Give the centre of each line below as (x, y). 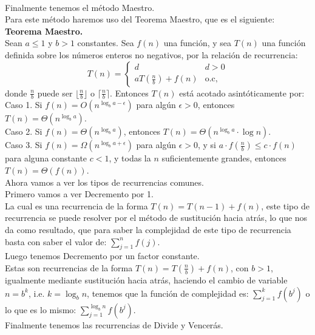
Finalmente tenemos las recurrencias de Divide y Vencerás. (114, 324)
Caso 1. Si (24, 105)
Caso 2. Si (24, 131)
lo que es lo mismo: (41, 309)
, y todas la (130, 158)
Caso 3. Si (24, 145)
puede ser (55, 93)
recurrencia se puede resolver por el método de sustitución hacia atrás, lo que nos (156, 218)
